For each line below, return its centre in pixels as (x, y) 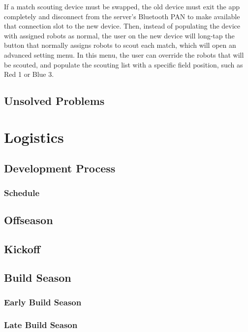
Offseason (29, 219)
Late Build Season (41, 324)
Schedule (22, 192)
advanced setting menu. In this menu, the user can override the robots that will (124, 54)
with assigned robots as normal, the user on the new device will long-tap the (119, 35)
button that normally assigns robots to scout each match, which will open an (120, 45)
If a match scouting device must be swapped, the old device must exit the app (122, 6)
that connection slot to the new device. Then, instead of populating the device (122, 26)
